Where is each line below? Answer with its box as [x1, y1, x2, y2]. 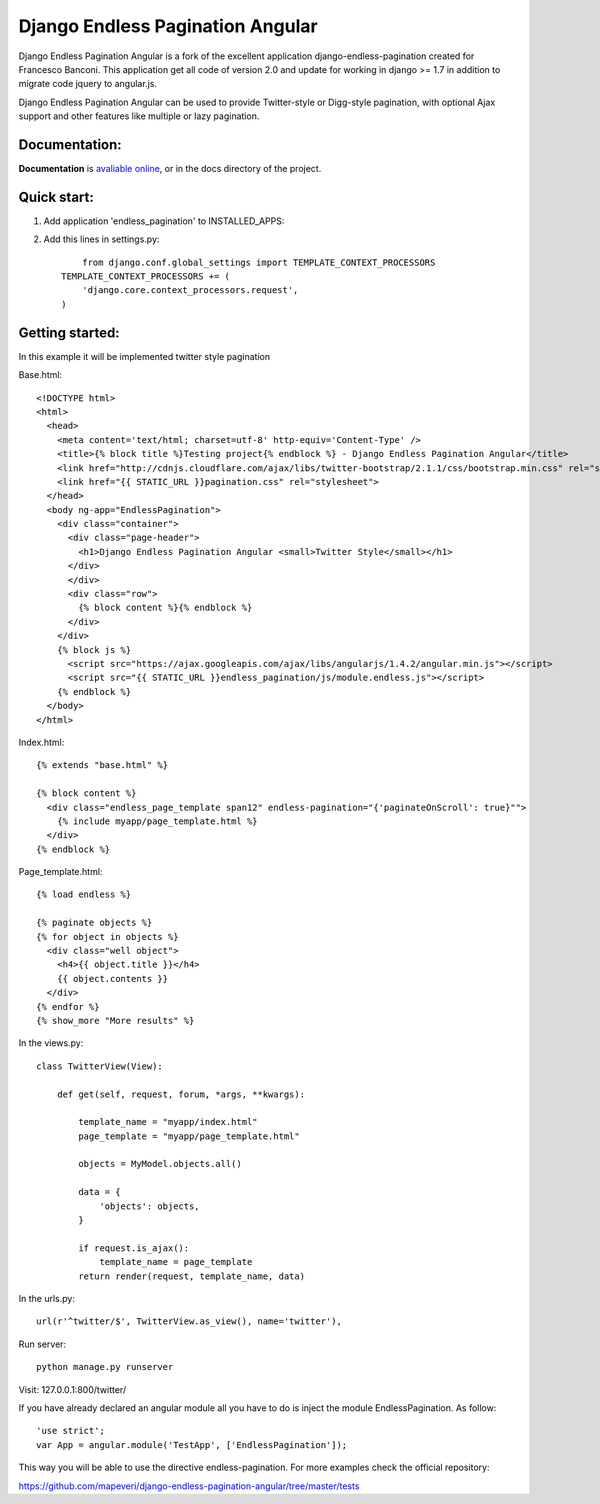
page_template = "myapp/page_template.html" [78, 1130, 300, 1142]
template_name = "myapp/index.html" [78, 1116, 259, 1128]
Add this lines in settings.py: [43, 233, 160, 245]
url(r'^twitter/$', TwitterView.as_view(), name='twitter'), [36, 1316, 342, 1327]
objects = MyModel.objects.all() [78, 1158, 242, 1170]
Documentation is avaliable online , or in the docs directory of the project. [18, 163, 322, 175]
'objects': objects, [99, 1200, 200, 1212]
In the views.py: [18, 1037, 84, 1049]
